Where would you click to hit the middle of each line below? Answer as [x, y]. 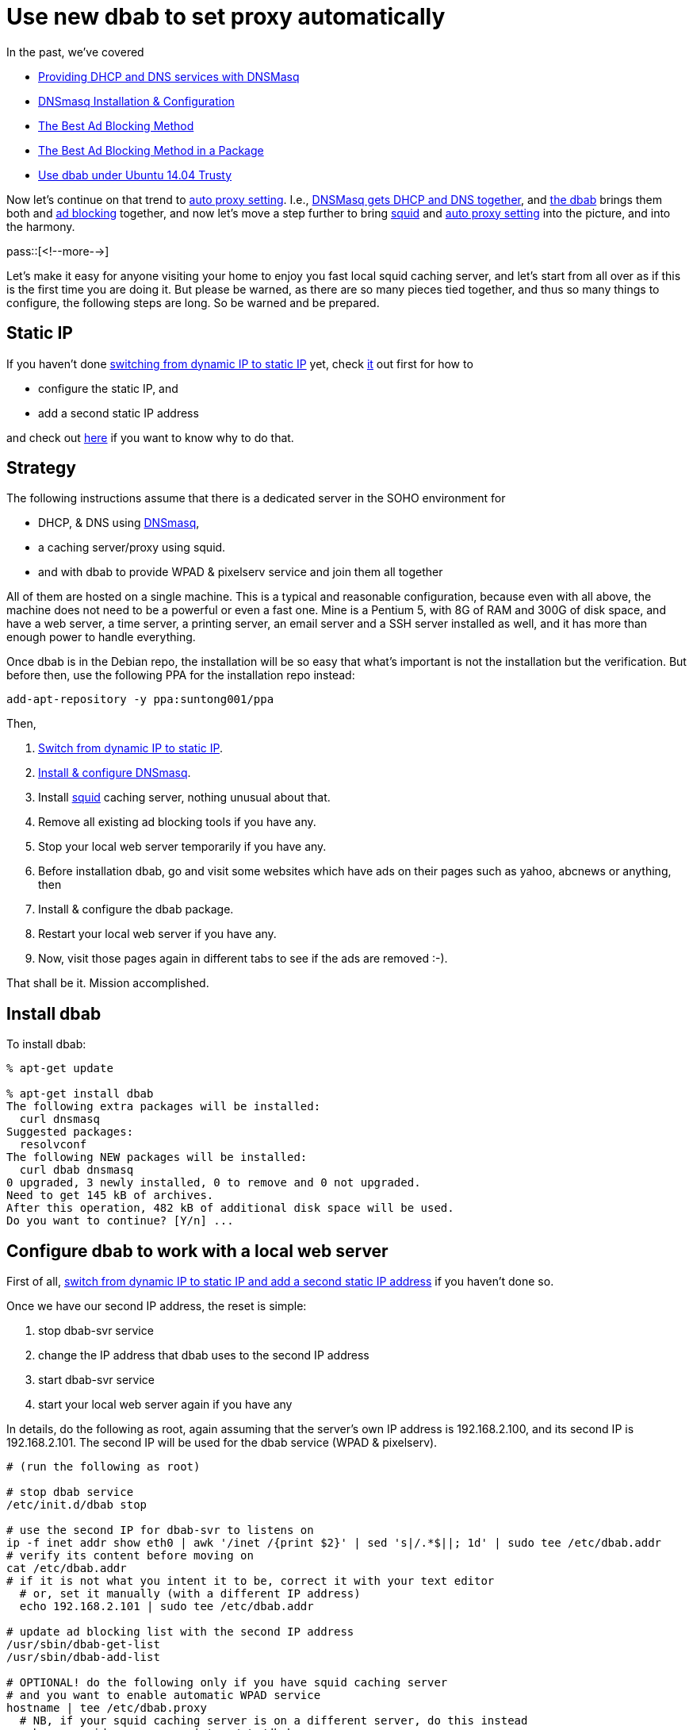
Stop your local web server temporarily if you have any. [182, 847]
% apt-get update [60, 1069]
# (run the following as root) [103, 1467]
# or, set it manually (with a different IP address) [190, 1594]
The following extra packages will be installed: [164, 1107]
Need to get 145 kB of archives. [110, 1196]
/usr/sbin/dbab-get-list [83, 1645]
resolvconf [53, 1145]
